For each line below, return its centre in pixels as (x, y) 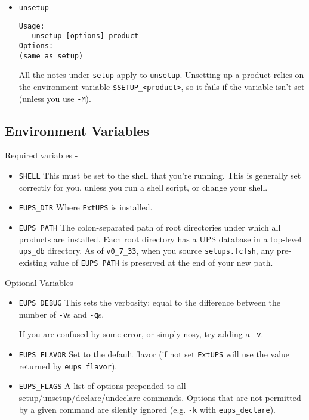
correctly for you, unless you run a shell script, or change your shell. (143, 187)
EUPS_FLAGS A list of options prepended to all (102, 386)
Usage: (32, 26)
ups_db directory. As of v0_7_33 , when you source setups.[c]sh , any (146, 251)
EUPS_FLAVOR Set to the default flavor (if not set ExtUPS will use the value (154, 354)
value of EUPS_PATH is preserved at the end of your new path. (161, 262)
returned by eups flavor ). (68, 365)
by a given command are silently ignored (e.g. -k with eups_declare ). (147, 409)
